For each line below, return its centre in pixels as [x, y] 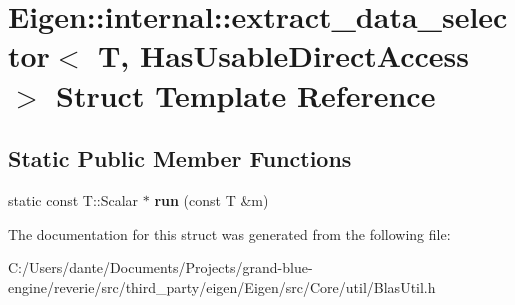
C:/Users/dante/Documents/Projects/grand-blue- [160, 267]
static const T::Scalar [73, 199]
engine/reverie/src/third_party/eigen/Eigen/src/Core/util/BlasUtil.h [222, 286]
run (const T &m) [211, 199]
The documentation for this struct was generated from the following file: [229, 233]
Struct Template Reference [246, 94]
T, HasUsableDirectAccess [283, 55]
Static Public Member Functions [180, 158]
